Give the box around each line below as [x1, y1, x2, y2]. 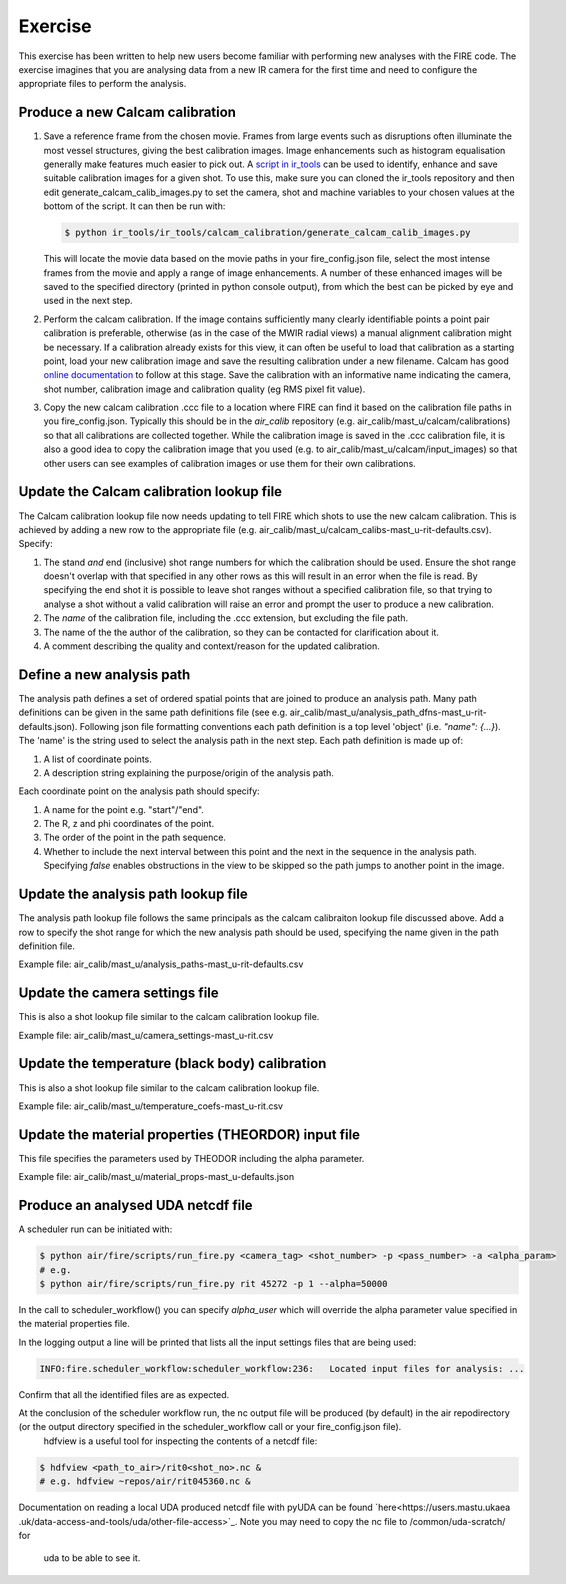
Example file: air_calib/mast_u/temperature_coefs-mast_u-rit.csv [18, 1100, 284, 1112]
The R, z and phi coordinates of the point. [43, 818, 215, 830]
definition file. [18, 940, 75, 952]
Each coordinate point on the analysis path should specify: [18, 785, 260, 797]
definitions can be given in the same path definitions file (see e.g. [18, 706, 288, 719]
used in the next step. [43, 295, 134, 307]
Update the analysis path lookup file [18, 886, 249, 903]
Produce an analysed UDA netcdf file [18, 1197, 254, 1214]
